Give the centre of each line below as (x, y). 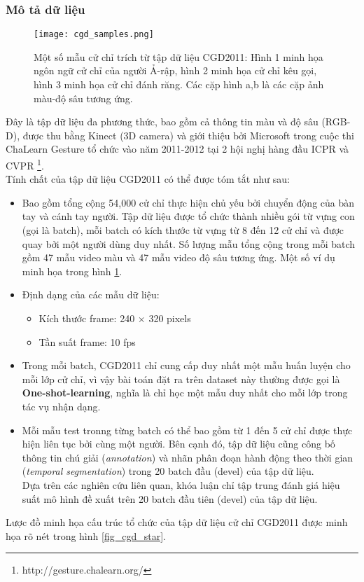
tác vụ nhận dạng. (61, 406)
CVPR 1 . (25, 164)
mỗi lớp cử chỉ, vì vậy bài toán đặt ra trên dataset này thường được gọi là (181, 379)
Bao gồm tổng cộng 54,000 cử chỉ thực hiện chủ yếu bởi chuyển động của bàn (188, 202)
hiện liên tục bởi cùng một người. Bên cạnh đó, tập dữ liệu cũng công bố (178, 444)
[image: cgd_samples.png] (94, 35)
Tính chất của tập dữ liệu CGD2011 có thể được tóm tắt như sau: (148, 179)
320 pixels (170, 318)
